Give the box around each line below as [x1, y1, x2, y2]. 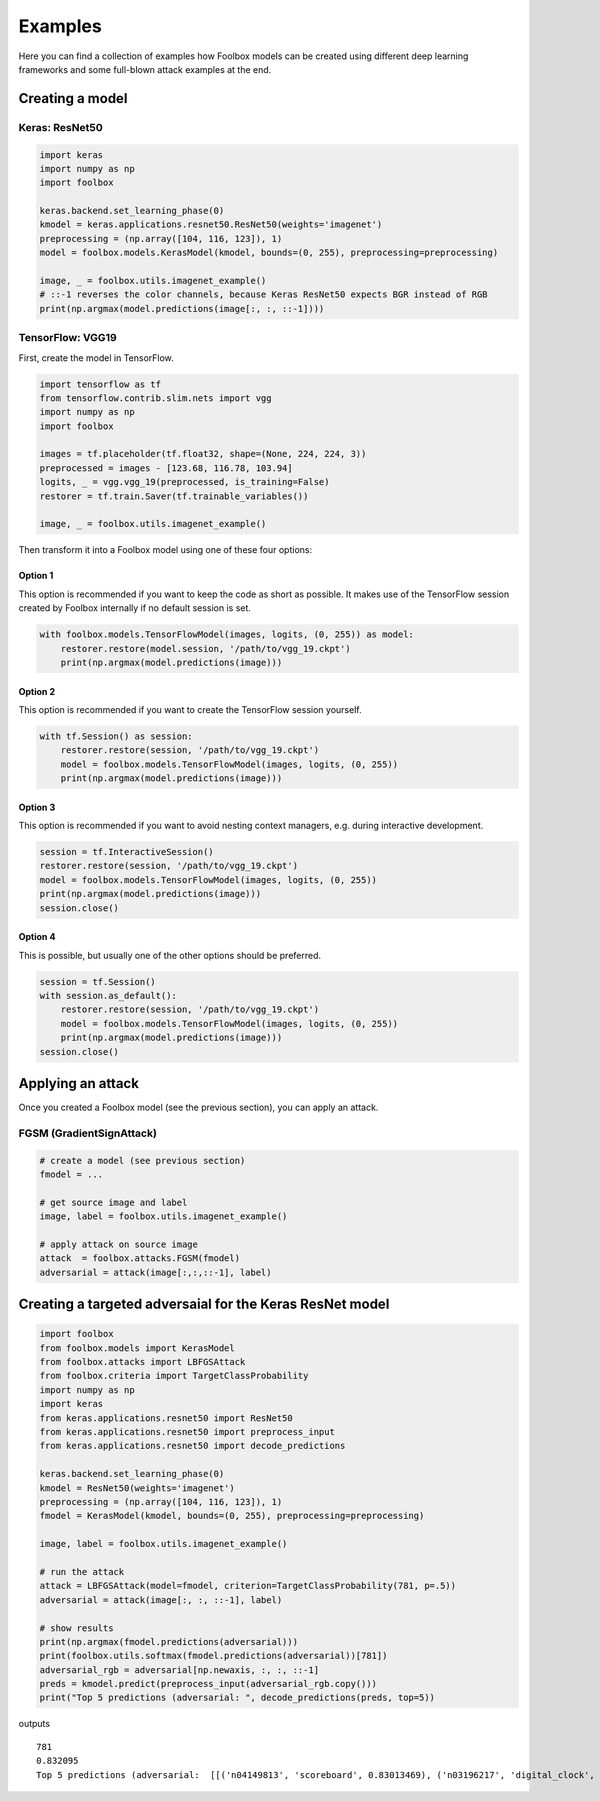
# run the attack [39, 1566, 125, 1577]
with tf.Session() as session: [39, 730, 194, 742]
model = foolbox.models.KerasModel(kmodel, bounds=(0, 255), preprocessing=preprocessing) [39, 247, 499, 259]
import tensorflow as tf [39, 378, 162, 390]
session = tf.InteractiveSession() [39, 846, 214, 858]
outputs [18, 1718, 50, 1730]
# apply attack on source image [39, 1238, 199, 1250]
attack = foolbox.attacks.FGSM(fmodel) [39, 1253, 240, 1264]
